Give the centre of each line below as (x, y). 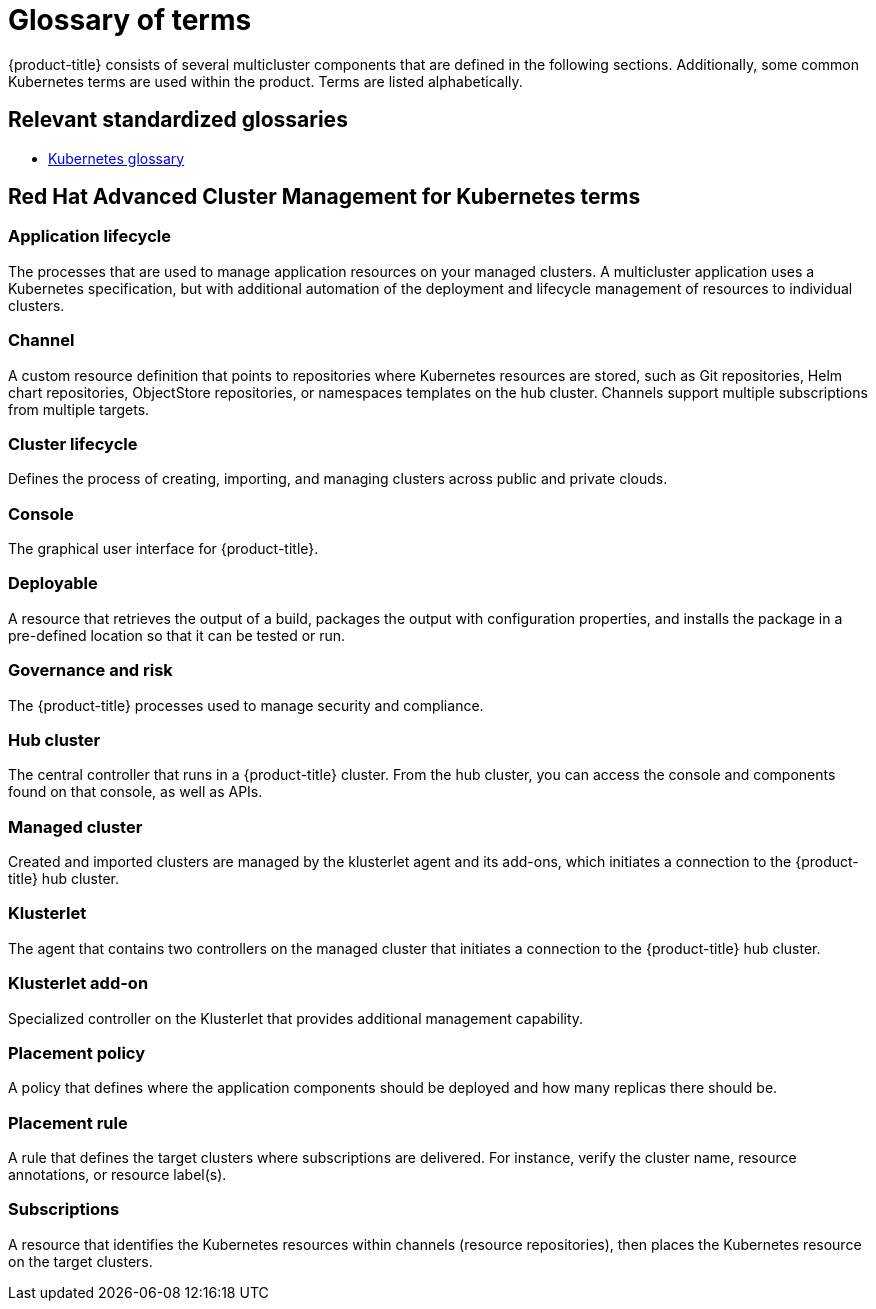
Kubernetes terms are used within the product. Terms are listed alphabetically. (265, 81)
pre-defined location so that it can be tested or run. (177, 635)
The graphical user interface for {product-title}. (163, 549)
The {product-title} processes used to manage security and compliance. (246, 705)
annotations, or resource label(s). (117, 1175)
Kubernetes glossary (116, 158)
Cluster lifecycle (73, 443)
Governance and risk (90, 670)
